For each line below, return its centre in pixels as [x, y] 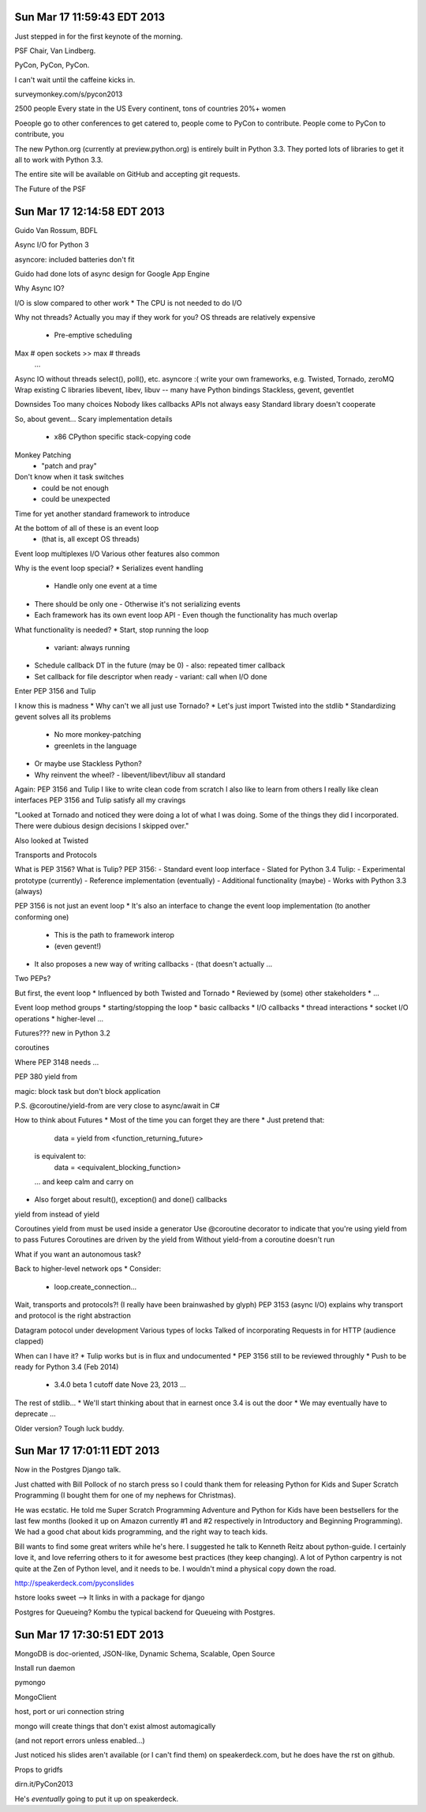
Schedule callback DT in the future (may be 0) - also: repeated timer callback [160, 665]
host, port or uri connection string [69, 1712]
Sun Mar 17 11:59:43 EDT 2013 [90, 17]
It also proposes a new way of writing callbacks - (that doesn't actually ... [153, 964]
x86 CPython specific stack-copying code [122, 437]
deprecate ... [35, 1414]
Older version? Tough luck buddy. [69, 1428]
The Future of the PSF [50, 189]
